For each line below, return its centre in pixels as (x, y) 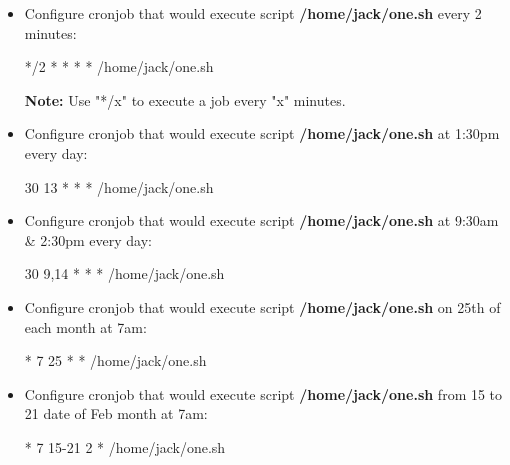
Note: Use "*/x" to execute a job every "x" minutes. (185, 99)
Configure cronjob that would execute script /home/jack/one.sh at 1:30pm (262, 133)
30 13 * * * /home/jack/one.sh (119, 186)
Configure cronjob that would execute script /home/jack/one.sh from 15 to (263, 393)
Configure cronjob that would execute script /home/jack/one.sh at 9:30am (261, 220)
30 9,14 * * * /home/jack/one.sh (124, 273)
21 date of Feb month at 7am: (116, 413)
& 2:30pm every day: (88, 239)
